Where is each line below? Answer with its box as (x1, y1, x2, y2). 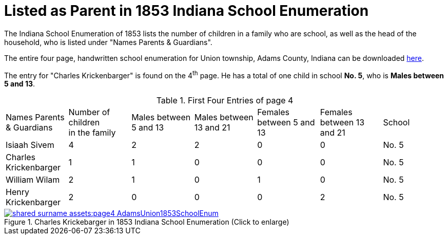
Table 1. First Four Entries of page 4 (156, 95, 294, 106)
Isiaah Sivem (6, 140, 54, 150)
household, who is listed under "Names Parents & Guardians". (4, 37, 212, 47)
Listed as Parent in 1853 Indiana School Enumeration (4, 2, 369, 19)
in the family (68, 127, 116, 138)
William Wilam (6, 175, 60, 185)
